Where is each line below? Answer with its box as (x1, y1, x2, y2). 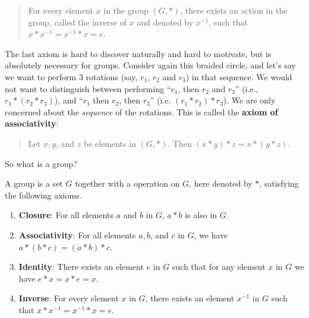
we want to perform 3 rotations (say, (5, 70, 138, 83)
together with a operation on (75, 177, 180, 190)
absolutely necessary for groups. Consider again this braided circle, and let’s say (5, 59, 296, 71)
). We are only (223, 94, 276, 106)
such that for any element (172, 260, 266, 273)
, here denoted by (189, 177, 253, 190)
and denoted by (137, 15, 194, 28)
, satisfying (259, 177, 299, 190)
